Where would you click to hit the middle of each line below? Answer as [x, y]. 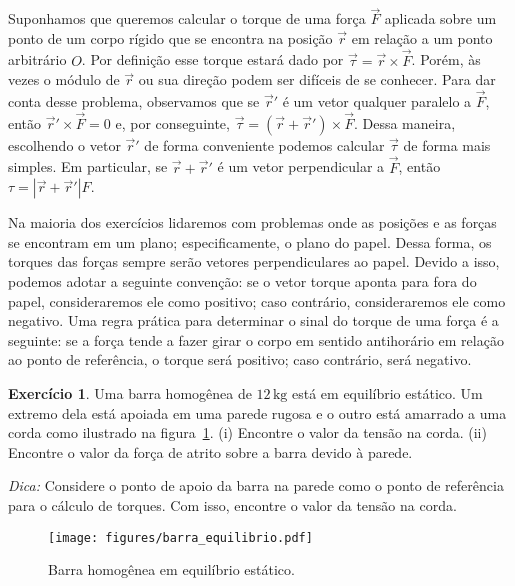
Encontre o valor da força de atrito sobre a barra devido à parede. [210, 451]
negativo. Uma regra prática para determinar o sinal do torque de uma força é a [253, 320]
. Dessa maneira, [404, 122]
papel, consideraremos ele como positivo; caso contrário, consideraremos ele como [257, 300]
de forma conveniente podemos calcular [264, 144]
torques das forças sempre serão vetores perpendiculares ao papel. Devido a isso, [254, 261]
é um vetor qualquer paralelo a [377, 101]
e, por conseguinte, [172, 122]
